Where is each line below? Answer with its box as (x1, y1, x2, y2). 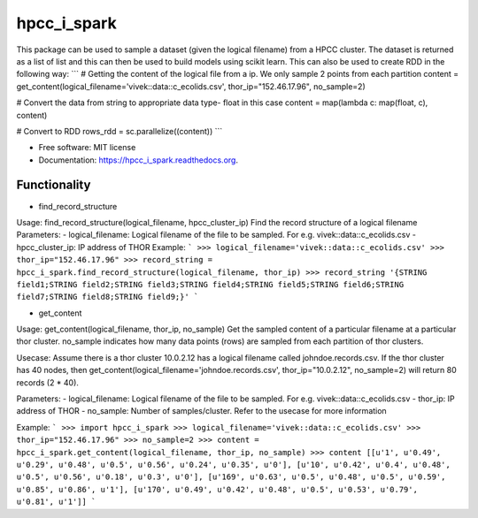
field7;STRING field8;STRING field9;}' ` (16, 292, 199, 302)
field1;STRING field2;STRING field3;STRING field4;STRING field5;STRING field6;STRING (16, 279, 405, 289)
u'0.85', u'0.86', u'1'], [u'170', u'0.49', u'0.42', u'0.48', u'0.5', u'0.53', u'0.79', (16, 484, 418, 494)
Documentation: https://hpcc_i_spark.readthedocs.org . (38, 155, 239, 165)
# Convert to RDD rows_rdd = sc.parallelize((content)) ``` (16, 126, 223, 136)
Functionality (16, 178, 91, 193)
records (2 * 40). (16, 377, 80, 388)
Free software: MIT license (38, 142, 136, 153)
